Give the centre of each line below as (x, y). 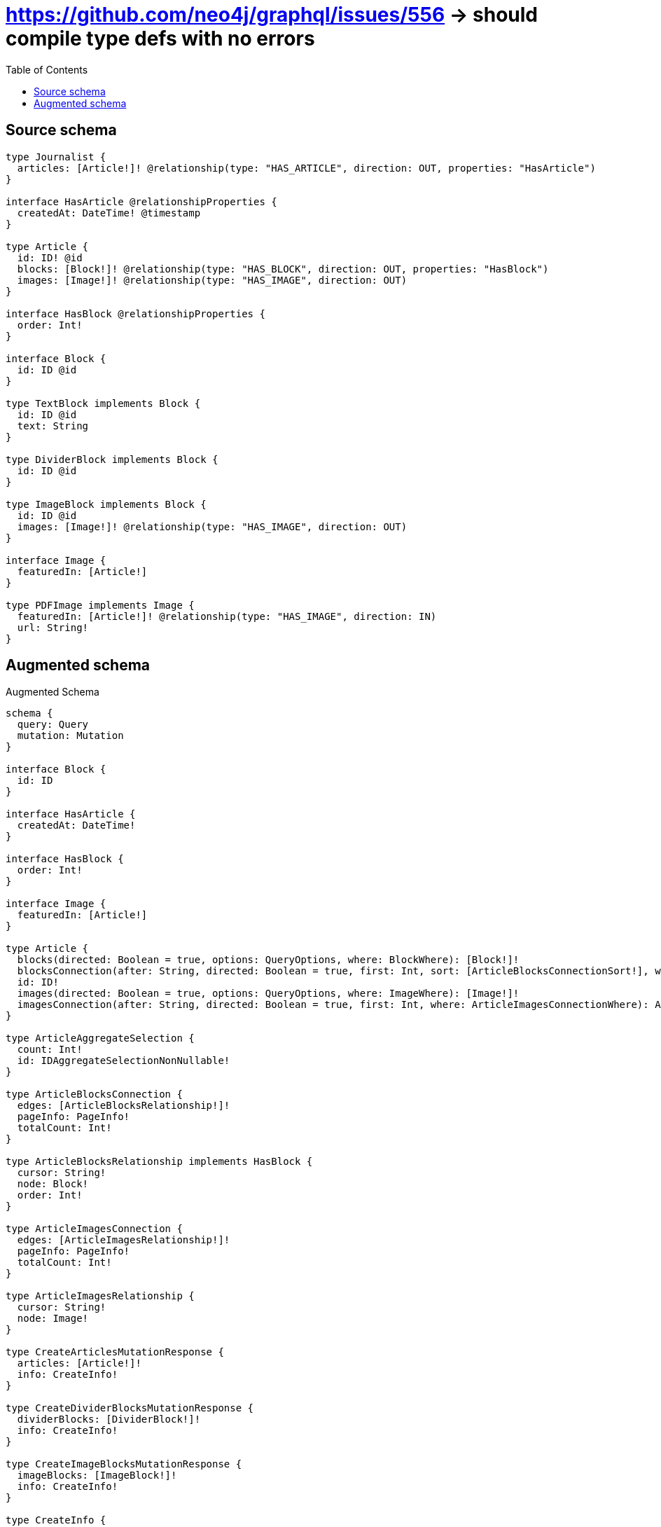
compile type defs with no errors (160, 39)
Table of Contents (47, 69)
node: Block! (53, 1184)
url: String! (53, 627)
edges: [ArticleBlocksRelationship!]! (124, 1106)
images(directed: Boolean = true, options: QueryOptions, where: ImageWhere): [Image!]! (268, 994)
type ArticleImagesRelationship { (100, 1296)
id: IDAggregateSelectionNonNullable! (124, 1061)
